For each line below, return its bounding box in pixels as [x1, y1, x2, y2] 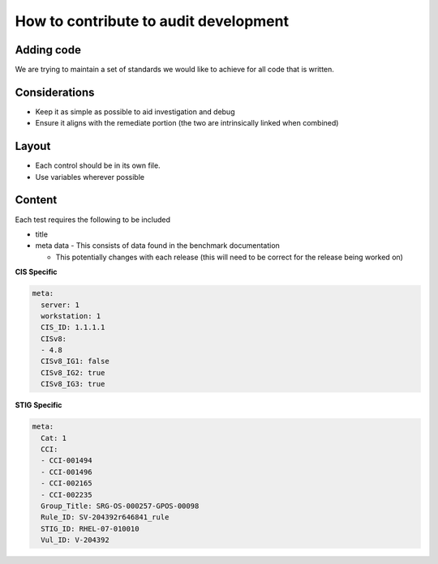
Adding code [15, 43, 81, 57]
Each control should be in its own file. [35, 160, 161, 170]
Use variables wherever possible [35, 172, 145, 182]
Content [15, 193, 58, 207]
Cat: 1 [41, 434, 67, 442]
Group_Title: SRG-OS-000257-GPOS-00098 [41, 501, 200, 511]
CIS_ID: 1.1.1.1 [41, 323, 105, 332]
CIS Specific [15, 267, 58, 277]
